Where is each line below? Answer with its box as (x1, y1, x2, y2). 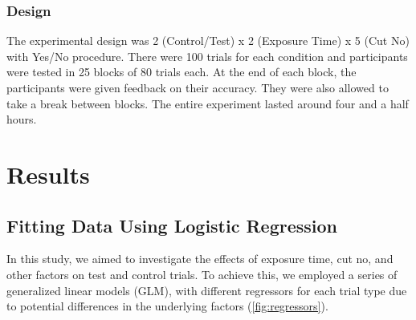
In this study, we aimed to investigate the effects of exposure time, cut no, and (6, 250, 394, 267)
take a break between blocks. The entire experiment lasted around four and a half (6, 95, 409, 111)
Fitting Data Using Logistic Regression (6, 213, 338, 237)
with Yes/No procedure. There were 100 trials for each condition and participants (6, 47, 408, 64)
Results (6, 157, 90, 190)
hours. (6, 111, 37, 128)
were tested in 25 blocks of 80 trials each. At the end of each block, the (6, 63, 357, 80)
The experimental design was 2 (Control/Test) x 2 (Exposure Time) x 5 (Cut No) (6, 32, 410, 49)
